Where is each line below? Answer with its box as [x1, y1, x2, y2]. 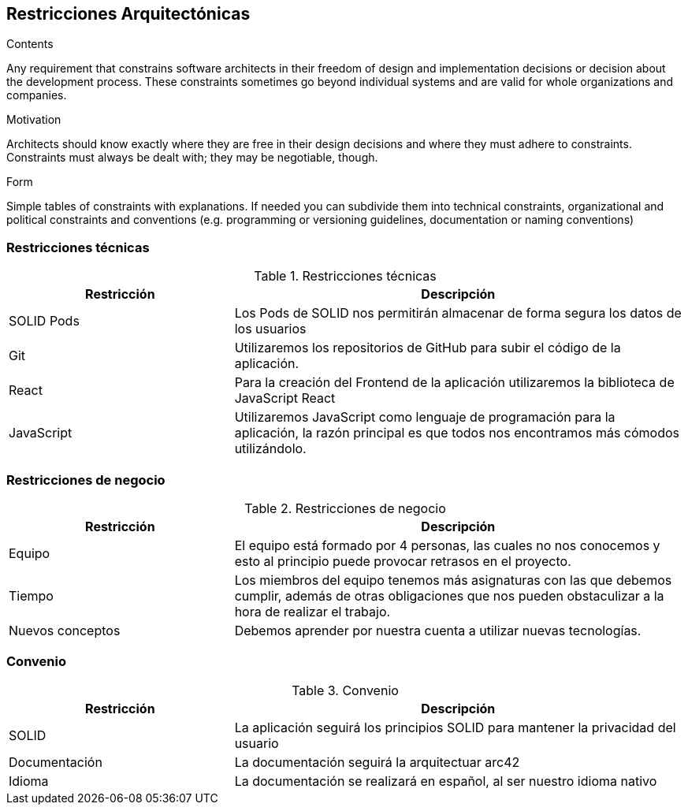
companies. [6, 88, 67, 102]
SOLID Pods [9, 313, 80, 329]
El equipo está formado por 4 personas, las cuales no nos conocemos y [234, 537, 660, 553]
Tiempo [9, 587, 54, 604]
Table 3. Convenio [292, 682, 399, 698]
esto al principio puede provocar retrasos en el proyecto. [234, 552, 571, 569]
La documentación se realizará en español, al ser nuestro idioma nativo [234, 772, 657, 789]
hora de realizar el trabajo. [234, 603, 391, 619]
